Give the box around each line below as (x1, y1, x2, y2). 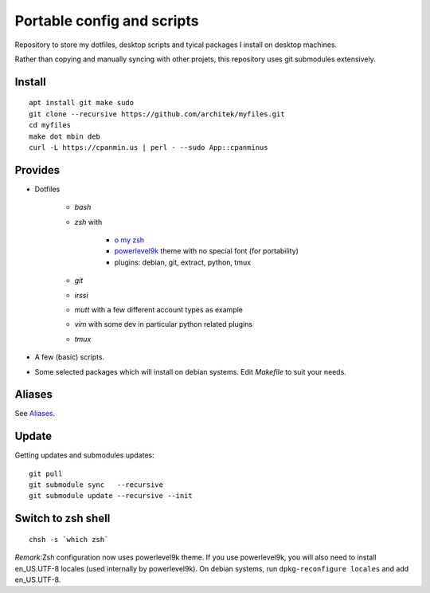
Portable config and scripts (14, 12, 199, 29)
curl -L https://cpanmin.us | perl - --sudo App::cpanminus (29, 143, 268, 151)
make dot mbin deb (29, 132, 101, 141)
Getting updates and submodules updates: (14, 450, 154, 460)
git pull (29, 469, 63, 478)
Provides (14, 163, 60, 177)
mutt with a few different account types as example (74, 304, 243, 314)
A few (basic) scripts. (34, 352, 105, 362)
